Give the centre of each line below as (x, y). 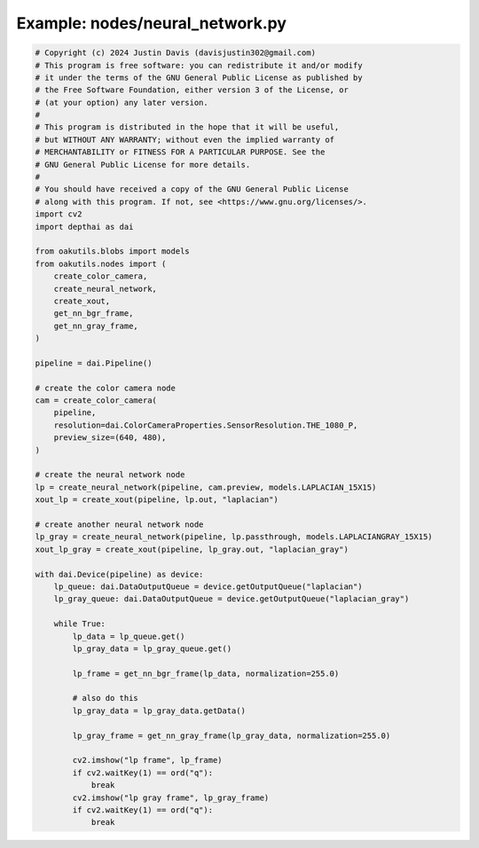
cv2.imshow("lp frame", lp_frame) (147, 760)
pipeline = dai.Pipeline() (94, 363)
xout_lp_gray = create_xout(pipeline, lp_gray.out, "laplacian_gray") (192, 549)
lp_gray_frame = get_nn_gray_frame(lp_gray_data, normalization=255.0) (232, 735)
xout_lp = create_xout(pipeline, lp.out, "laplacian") (157, 500)
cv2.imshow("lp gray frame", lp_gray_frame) (171, 797)
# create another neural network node (119, 524)
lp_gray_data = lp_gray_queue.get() (152, 648)
